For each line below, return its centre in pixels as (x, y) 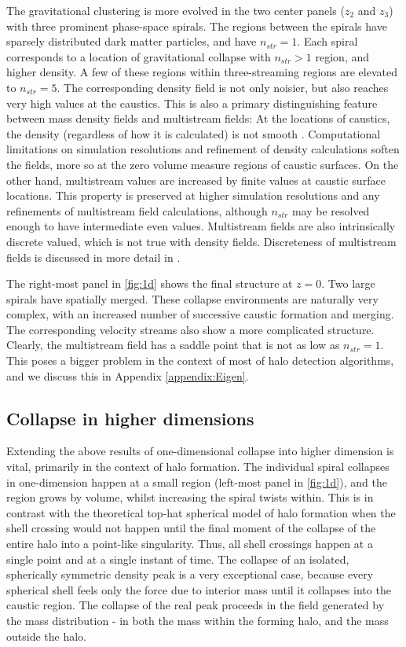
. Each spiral (327, 41)
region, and (342, 56)
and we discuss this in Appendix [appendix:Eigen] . (128, 375)
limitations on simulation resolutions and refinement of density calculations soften (203, 149)
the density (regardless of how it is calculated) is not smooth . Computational (194, 133)
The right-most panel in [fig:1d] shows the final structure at (150, 283)
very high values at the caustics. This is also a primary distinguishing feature (192, 103)
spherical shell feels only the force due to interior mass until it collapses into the (199, 589)
